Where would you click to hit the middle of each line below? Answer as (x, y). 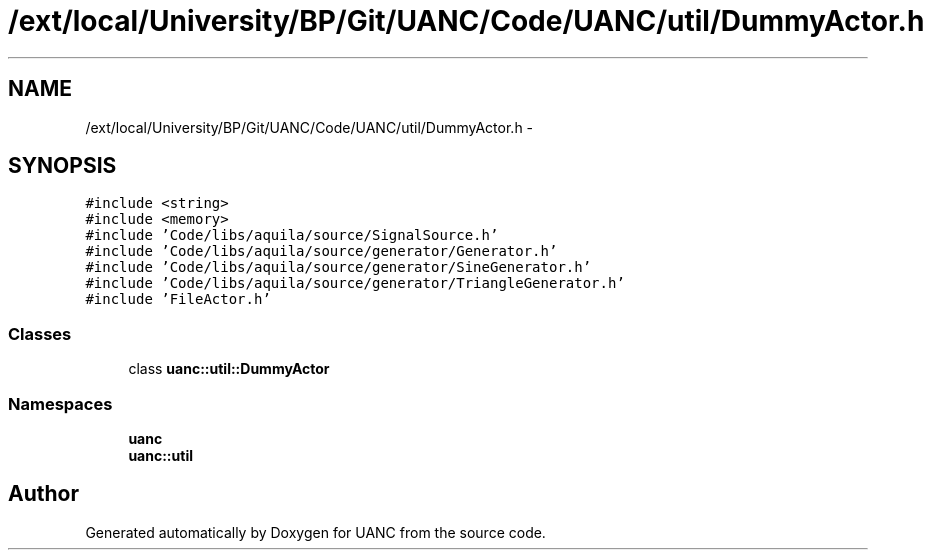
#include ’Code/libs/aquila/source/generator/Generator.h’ (321, 251)
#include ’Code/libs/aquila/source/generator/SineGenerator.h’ (338, 267)
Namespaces (60, 403)
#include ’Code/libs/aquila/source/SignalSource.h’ (292, 235)
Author (43, 494)
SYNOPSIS (62, 166)
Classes (40, 333)
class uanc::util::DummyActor (229, 369)
